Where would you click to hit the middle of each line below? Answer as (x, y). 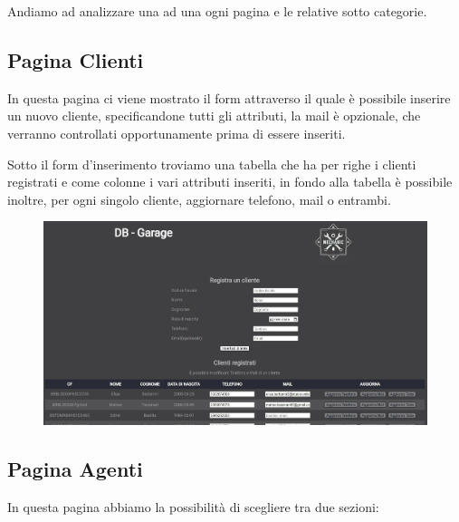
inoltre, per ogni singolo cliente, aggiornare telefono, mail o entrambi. (199, 199)
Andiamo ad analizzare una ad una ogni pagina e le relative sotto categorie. (217, 11)
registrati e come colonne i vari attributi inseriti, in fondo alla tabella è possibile (230, 182)
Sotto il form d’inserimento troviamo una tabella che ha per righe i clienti (212, 164)
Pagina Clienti (76, 59)
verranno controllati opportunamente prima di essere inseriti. (177, 133)
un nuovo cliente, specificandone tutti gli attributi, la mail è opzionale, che (214, 116)
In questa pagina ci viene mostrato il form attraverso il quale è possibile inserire (229, 97)
